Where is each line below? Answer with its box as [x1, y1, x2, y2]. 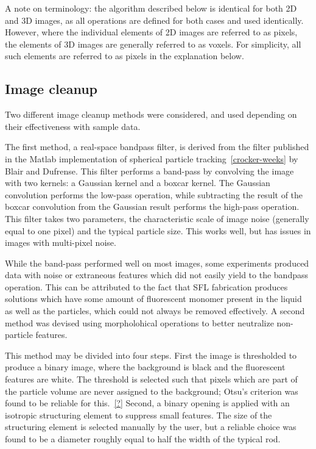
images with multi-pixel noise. [5, 236, 116, 249]
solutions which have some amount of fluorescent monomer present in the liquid [5, 292, 302, 305]
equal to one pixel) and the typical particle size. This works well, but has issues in [5, 224, 311, 237]
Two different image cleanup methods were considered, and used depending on [5, 108, 297, 121]
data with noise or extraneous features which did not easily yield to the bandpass [5, 268, 308, 281]
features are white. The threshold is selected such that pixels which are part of [5, 373, 298, 386]
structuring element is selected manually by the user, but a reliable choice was [5, 420, 297, 433]
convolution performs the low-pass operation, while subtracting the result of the [5, 188, 303, 201]
